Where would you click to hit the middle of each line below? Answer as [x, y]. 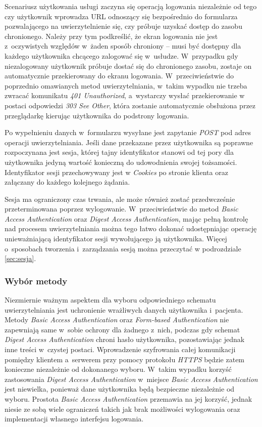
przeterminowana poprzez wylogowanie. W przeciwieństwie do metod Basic [121, 209]
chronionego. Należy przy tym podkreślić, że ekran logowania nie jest [111, 36]
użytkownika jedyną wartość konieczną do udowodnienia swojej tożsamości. [121, 162]
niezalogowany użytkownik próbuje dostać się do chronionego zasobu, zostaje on [128, 66]
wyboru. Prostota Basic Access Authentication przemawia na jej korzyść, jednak [128, 399]
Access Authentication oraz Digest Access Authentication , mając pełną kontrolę [126, 218]
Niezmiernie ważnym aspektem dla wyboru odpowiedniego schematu [110, 300]
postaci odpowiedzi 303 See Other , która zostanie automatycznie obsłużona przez [130, 105]
